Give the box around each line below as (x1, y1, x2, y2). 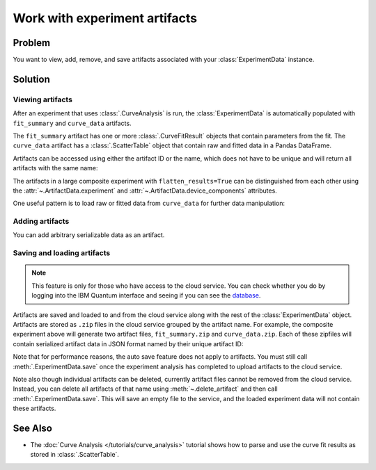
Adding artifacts (13, 216, 70, 226)
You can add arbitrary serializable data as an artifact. (13, 231, 165, 239)
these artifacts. (13, 404, 56, 413)
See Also (13, 422, 52, 434)
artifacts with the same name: (13, 164, 98, 172)
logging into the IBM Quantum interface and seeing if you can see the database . (31, 291, 261, 300)
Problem (13, 37, 51, 49)
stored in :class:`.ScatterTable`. (30, 451, 120, 459)
